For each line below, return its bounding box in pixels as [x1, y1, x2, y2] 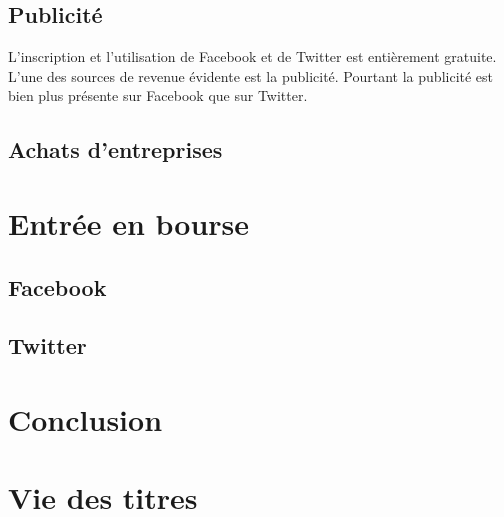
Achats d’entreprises [8, 134, 223, 165]
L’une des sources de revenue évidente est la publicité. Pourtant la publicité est [8, 65, 494, 86]
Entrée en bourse [8, 202, 250, 243]
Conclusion [8, 398, 163, 439]
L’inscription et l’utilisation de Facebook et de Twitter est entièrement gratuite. [8, 46, 497, 67]
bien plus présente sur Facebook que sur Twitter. [8, 85, 308, 106]
